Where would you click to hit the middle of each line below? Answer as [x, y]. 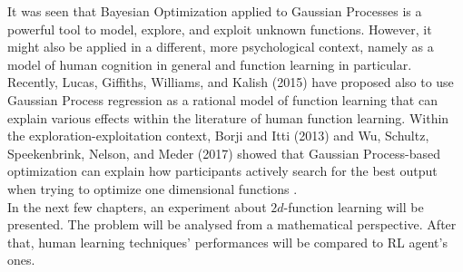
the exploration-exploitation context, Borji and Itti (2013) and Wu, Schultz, [218, 136]
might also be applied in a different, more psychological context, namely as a [221, 47]
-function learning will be [354, 206]
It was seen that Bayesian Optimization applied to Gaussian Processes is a [215, 11]
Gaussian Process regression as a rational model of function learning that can [222, 99]
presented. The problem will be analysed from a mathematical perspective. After [232, 224]
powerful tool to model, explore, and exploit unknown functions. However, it [220, 29]
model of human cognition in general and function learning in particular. [210, 64]
